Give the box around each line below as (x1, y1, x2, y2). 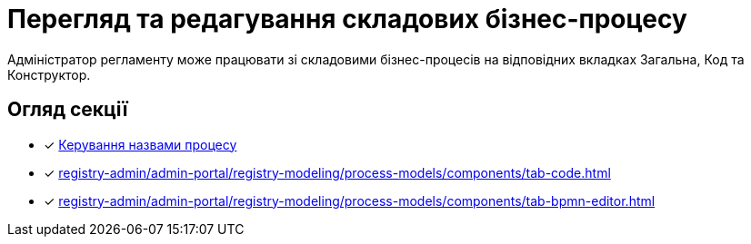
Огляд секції (7, 98, 128, 122)
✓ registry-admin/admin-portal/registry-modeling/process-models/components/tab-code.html (44, 164, 611, 181)
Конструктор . (7, 66, 91, 83)
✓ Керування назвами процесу (44, 136, 237, 152)
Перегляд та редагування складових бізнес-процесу (7, 4, 687, 34)
